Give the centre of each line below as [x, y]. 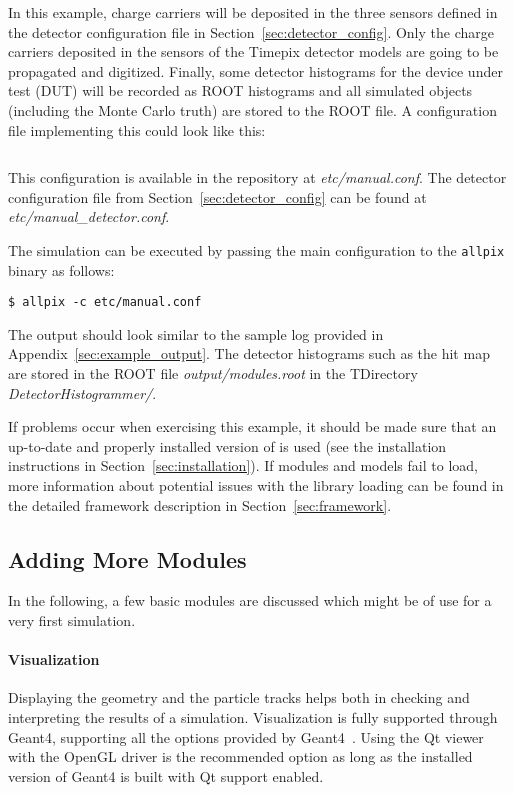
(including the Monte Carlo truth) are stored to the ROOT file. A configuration [252, 109]
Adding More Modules [127, 558]
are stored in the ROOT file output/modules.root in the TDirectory [213, 373]
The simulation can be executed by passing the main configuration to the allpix [256, 249]
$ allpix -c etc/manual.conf [105, 302]
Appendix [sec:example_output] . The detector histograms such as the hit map [249, 353]
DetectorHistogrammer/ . [82, 392]
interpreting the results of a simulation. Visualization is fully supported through [253, 716]
